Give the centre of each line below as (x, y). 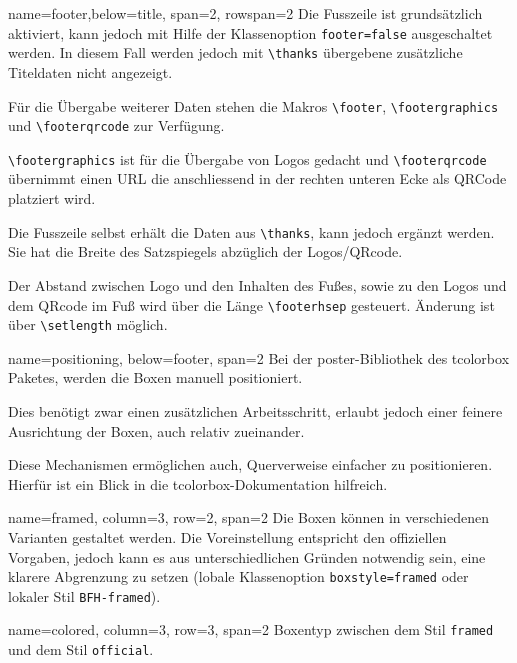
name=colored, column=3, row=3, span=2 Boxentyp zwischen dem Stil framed (251, 629)
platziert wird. (52, 198)
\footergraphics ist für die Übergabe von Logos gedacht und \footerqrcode (247, 158)
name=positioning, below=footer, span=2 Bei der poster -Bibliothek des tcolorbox (259, 357)
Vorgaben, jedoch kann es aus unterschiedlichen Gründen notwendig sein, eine (247, 556)
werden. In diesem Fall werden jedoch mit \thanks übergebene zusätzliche (235, 52)
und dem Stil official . (81, 649)
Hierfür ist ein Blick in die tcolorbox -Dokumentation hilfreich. (198, 483)
